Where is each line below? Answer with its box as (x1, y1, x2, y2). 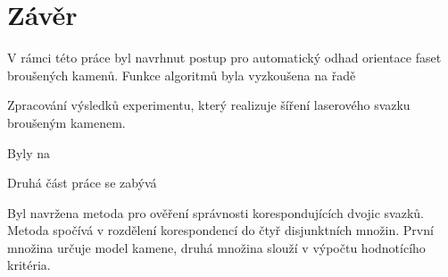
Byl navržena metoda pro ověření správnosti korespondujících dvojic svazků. (7, 203, 424, 222)
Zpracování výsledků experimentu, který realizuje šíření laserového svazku (7, 96, 411, 114)
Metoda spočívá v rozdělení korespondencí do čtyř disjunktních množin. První (7, 221, 434, 239)
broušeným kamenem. (7, 113, 126, 131)
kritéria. (7, 256, 51, 274)
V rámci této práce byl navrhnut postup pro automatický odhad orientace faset (7, 48, 442, 67)
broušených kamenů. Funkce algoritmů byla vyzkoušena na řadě (7, 65, 356, 84)
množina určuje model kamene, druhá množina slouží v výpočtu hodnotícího (7, 238, 426, 256)
